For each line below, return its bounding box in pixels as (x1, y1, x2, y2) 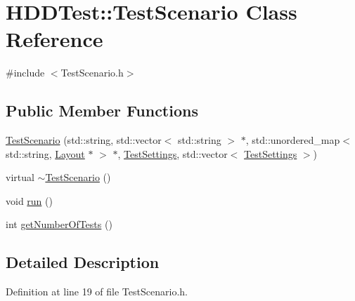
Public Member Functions (6, 100, 198, 121)
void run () (6, 193, 53, 208)
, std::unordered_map (245, 133, 340, 147)
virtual (6, 170, 34, 185)
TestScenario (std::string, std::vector (6, 133, 162, 147)
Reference (6, 25, 103, 53)
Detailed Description (6, 251, 160, 273)
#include (6, 65, 45, 80)
